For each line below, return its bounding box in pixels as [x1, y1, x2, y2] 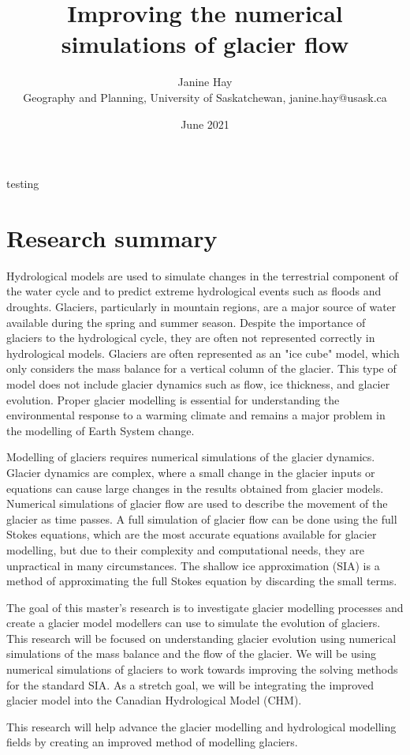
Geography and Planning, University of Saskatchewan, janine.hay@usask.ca [23, 88, 387, 105]
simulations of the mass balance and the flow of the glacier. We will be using [6, 645, 377, 662]
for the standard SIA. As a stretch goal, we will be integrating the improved [6, 676, 374, 693]
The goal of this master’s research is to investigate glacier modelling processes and [6, 599, 404, 615]
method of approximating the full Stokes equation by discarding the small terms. [6, 573, 397, 589]
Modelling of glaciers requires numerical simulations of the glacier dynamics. [6, 449, 375, 465]
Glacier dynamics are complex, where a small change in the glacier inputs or [6, 464, 375, 480]
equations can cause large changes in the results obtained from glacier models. [6, 479, 384, 496]
